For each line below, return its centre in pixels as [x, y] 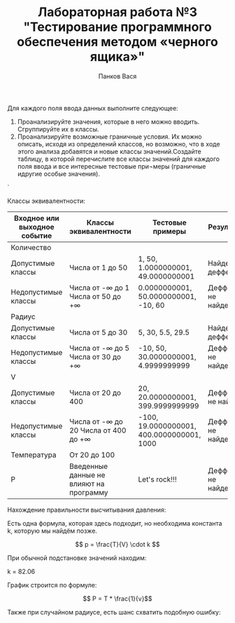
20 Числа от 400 [98, 430]
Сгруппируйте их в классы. [58, 129]
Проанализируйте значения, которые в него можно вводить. [108, 121]
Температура [34, 454]
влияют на [87, 484]
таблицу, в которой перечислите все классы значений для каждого [119, 159]
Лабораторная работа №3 [117, 12]
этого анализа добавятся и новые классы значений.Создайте [109, 151]
